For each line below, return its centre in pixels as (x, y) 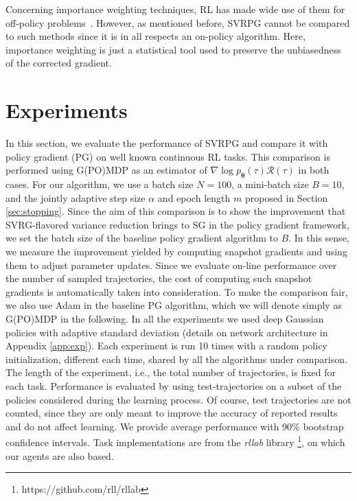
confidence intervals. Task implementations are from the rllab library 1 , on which (175, 441)
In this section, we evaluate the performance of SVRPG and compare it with (167, 143)
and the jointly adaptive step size (76, 197)
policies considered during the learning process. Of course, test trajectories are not (178, 399)
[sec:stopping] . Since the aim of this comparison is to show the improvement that (176, 211)
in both (314, 170)
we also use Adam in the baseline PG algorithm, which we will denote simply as (174, 305)
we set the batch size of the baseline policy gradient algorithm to (142, 238)
